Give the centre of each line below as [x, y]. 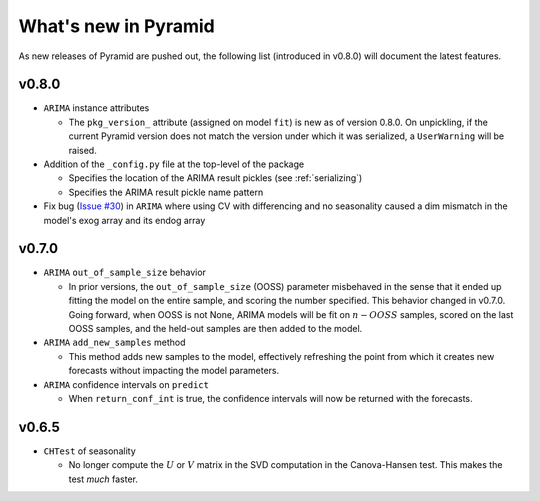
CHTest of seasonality [89, 451]
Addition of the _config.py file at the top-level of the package [174, 164]
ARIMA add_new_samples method [114, 342]
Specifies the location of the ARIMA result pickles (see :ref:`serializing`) [215, 178]
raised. [82, 150]
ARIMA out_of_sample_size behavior [125, 272]
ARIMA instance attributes [96, 108]
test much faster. [103, 479]
